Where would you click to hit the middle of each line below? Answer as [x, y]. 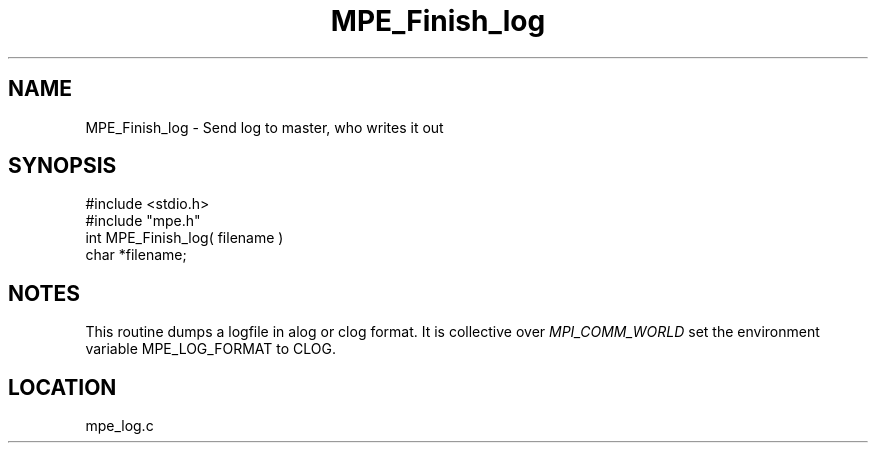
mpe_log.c [119, 426]
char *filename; [136, 255]
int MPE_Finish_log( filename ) [184, 238]
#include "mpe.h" [143, 221]
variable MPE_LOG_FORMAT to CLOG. [210, 349]
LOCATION [62, 387]
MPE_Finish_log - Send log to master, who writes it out [264, 127]
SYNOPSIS [62, 166]
